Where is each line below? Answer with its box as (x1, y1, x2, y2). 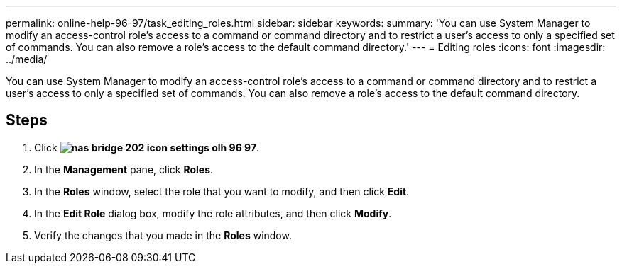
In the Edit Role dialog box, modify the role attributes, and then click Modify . (34, 207, 392, 219)
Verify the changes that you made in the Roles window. (34, 229, 292, 241)
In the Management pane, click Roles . (34, 163, 214, 176)
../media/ (6, 53, 48, 65)
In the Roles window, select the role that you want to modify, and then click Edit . (34, 185, 410, 198)
